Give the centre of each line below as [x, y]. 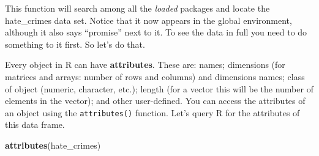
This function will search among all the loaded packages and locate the [137, 8]
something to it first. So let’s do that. [75, 44]
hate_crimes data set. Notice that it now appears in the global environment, [148, 20]
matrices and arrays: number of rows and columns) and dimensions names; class [155, 76]
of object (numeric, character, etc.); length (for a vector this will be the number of [159, 88]
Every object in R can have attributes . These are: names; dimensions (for [145, 65]
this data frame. [35, 124]
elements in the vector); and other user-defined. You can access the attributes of [155, 101]
